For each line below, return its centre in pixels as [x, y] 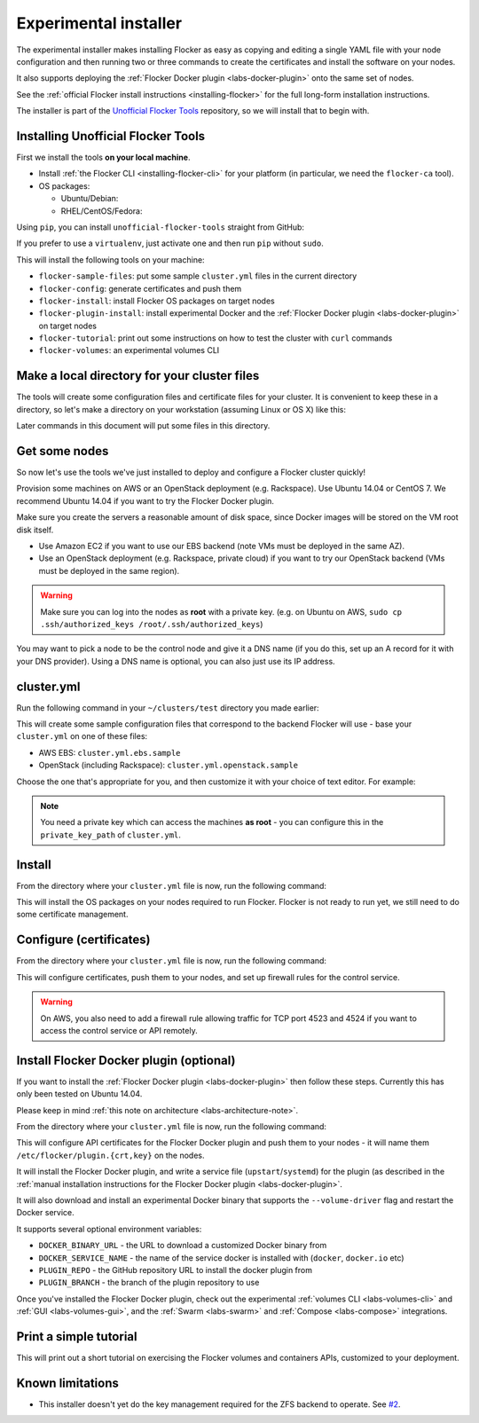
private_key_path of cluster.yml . [111, 835]
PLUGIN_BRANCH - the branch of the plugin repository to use [149, 1283]
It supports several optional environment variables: [109, 1229]
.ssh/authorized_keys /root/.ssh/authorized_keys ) [152, 624]
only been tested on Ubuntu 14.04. [79, 1094]
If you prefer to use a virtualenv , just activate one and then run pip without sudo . [170, 243]
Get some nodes [63, 451]
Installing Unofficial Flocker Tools [111, 136]
